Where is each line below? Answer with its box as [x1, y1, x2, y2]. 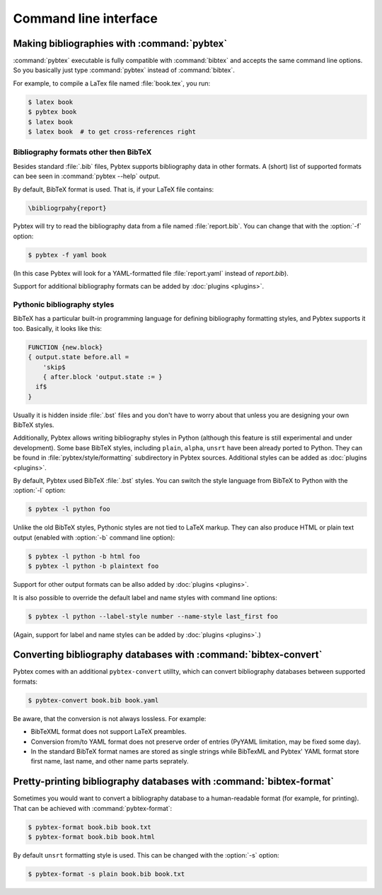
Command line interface [13, 11, 158, 26]
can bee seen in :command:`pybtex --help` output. [13, 172, 161, 180]
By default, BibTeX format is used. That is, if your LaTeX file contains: [13, 185, 214, 194]
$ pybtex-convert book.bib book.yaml [28, 696, 159, 704]
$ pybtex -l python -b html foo [28, 552, 141, 560]
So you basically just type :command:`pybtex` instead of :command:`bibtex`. [13, 66, 235, 74]
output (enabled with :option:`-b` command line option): [13, 533, 175, 542]
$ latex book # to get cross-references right [28, 128, 196, 136]
